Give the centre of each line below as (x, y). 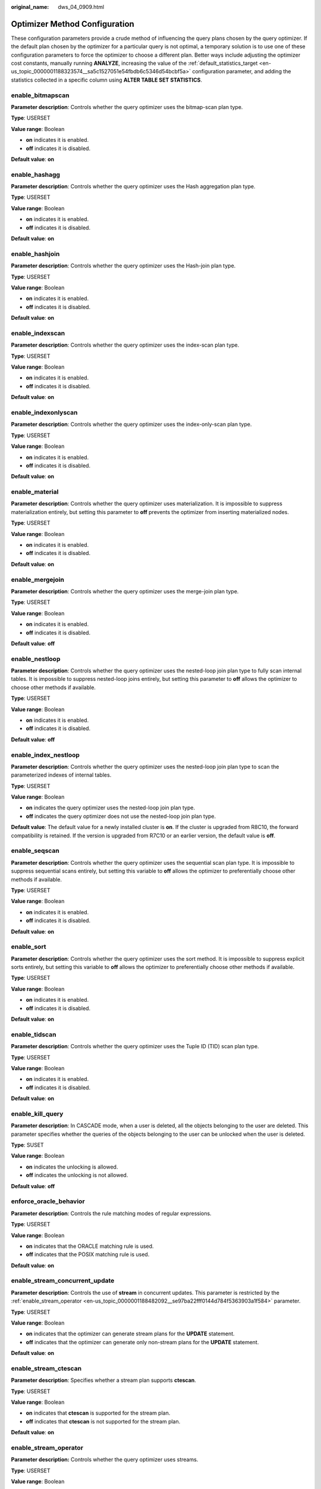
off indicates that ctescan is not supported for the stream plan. (103, 1421)
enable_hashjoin (35, 254)
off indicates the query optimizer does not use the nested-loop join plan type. (121, 816)
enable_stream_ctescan (46, 1368)
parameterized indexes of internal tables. (61, 775)
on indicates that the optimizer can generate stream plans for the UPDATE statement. (130, 1334)
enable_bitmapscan (40, 95)
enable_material (35, 492)
